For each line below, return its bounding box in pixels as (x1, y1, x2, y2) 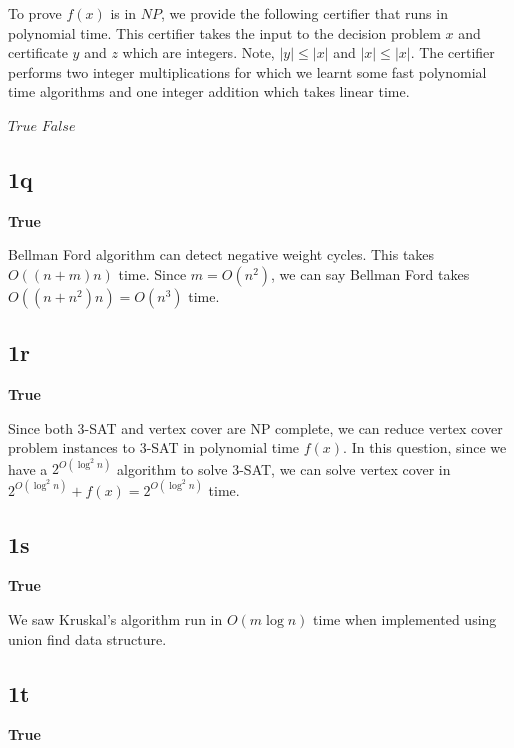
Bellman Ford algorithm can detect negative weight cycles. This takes (8, 244, 435, 265)
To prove (8, 3, 62, 23)
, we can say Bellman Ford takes (271, 263, 470, 284)
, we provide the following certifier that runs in (161, 3, 448, 23)
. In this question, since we (343, 437, 507, 458)
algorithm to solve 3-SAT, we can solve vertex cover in (116, 458, 451, 479)
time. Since (118, 263, 187, 284)
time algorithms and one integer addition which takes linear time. (8, 81, 410, 102)
